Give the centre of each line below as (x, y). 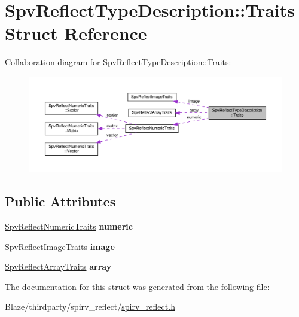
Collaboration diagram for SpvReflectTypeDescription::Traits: (118, 62)
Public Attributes (60, 201)
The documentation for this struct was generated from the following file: (137, 286)
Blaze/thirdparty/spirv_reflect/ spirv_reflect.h (90, 307)
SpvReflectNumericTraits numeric (69, 226)
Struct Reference (76, 33)
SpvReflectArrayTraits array (58, 266)
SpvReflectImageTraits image (60, 246)
